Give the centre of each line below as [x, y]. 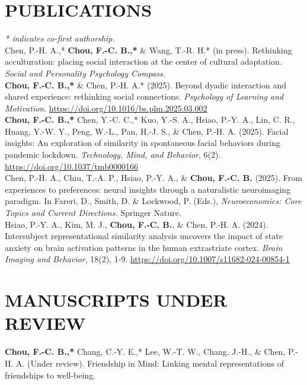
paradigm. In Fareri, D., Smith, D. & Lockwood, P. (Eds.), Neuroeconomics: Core [153, 201]
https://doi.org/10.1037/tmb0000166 [71, 166]
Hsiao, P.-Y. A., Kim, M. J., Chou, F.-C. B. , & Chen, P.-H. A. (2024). [137, 224]
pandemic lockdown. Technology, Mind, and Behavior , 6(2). [113, 155]
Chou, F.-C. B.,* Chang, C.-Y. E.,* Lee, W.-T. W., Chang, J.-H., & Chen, [145, 351]
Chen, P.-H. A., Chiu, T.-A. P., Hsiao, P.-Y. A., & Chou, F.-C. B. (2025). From [153, 178]
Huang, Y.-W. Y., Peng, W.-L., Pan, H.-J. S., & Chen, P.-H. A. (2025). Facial [147, 131]
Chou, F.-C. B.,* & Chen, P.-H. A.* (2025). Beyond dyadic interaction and [146, 85]
